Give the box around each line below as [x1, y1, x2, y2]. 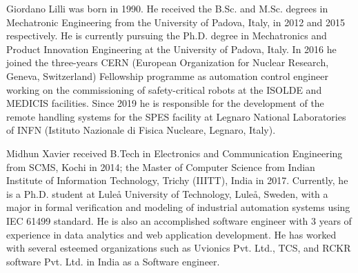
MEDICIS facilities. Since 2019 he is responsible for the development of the [6, 96, 324, 110]
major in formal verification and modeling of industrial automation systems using [6, 200, 350, 214]
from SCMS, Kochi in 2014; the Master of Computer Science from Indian [6, 159, 315, 174]
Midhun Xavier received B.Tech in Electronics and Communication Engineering [6, 145, 343, 160]
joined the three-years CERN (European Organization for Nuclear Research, [6, 55, 329, 70]
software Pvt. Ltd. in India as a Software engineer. [6, 254, 220, 268]
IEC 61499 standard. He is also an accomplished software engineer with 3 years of [6, 213, 352, 228]
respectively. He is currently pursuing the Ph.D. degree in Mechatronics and [6, 28, 327, 43]
